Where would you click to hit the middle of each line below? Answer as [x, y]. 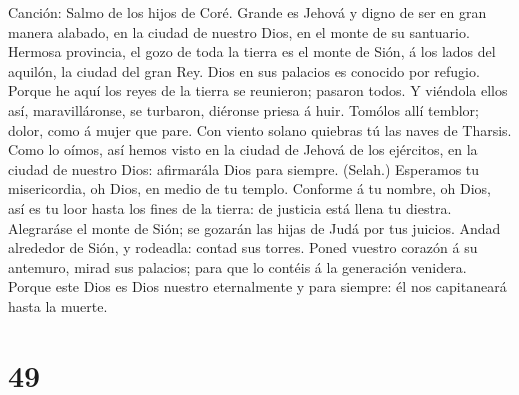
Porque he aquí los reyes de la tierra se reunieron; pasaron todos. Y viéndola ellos [258, 90]
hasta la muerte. [58, 305]
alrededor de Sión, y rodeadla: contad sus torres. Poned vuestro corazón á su [243, 247]
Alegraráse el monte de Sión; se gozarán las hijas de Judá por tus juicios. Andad [254, 227]
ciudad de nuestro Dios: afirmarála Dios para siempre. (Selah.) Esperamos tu [244, 168]
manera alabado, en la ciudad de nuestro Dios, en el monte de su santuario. [239, 31]
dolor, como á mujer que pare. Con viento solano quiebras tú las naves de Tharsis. [260, 129]
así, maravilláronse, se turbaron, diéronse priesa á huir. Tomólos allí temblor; [243, 109]
